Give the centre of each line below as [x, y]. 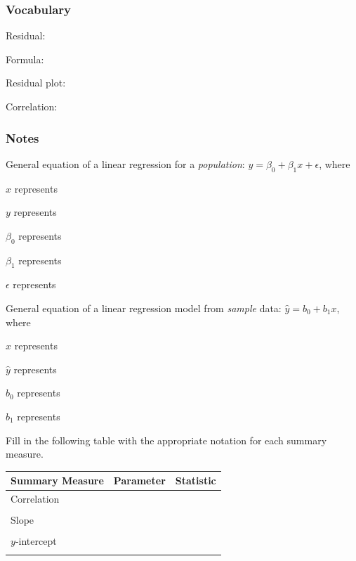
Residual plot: [36, 83]
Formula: [25, 59]
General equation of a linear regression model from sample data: [144, 308]
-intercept [36, 541]
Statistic [196, 481]
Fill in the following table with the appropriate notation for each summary [166, 440]
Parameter [139, 481]
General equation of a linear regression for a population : [125, 163]
